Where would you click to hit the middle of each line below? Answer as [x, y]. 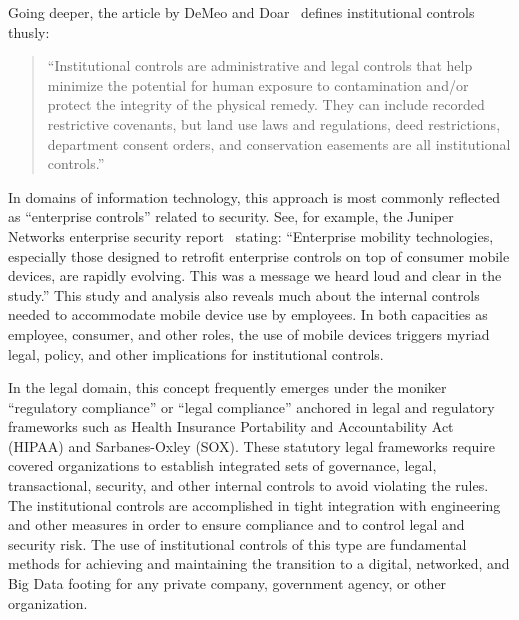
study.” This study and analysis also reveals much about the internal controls [244, 294]
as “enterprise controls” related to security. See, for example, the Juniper [231, 216]
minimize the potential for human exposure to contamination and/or [258, 84]
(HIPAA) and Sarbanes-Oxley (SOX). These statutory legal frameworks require [251, 445]
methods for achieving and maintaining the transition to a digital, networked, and [259, 563]
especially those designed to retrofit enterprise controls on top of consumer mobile [259, 255]
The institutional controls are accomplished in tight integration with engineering [254, 504]
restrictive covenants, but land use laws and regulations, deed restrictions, [274, 123]
